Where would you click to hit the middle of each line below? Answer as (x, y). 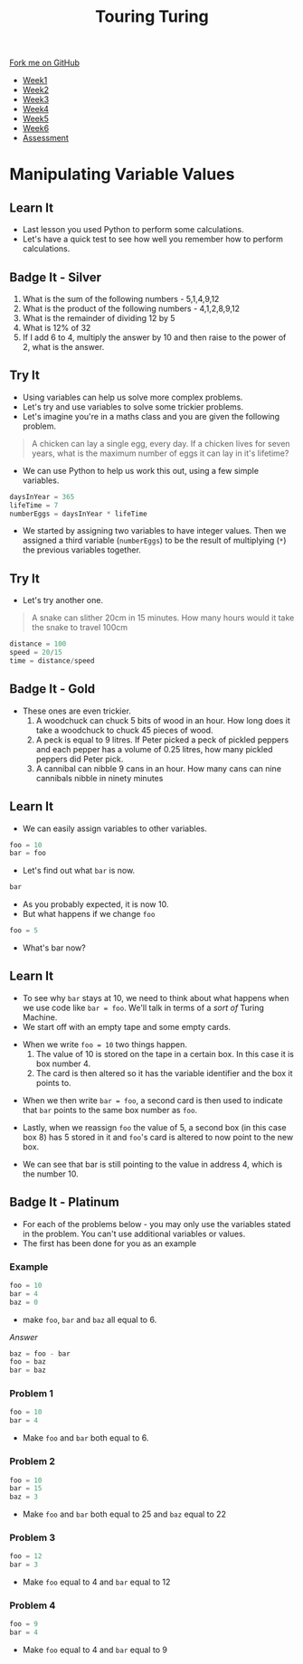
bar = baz (28, 1371)
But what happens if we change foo (89, 914)
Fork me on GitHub (44, 63)
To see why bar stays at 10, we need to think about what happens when (156, 997)
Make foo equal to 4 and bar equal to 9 (95, 1650)
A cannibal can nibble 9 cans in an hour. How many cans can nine (159, 768)
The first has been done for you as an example (109, 1243)
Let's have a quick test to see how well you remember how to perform (152, 239)
